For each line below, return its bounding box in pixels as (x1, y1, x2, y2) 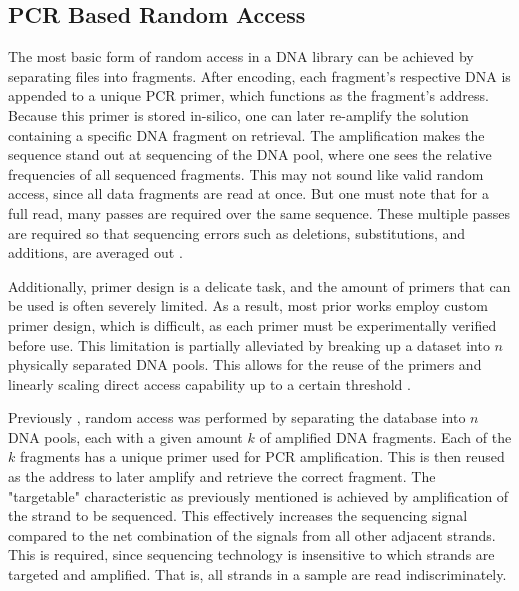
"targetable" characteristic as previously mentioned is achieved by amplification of (8, 485, 509, 506)
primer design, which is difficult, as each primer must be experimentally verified (8, 314, 497, 335)
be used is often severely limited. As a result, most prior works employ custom (8, 295, 488, 316)
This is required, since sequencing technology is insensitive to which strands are (8, 544, 495, 565)
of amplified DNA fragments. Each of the (259, 426, 512, 447)
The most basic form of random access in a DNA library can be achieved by (8, 46, 474, 67)
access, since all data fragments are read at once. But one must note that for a (8, 183, 489, 204)
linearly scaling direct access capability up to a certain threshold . (8, 373, 411, 394)
